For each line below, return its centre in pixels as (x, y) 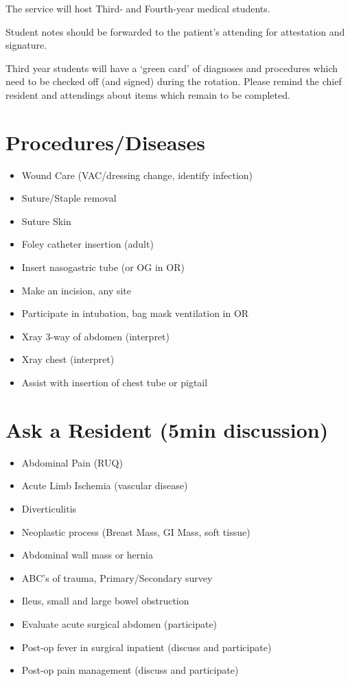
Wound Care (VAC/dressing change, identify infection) (137, 175)
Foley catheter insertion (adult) (87, 244)
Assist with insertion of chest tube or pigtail (115, 383)
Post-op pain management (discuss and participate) (130, 670)
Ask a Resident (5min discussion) (167, 429)
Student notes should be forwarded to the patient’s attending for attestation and (175, 31)
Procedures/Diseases (105, 142)
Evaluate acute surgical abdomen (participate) (119, 623)
